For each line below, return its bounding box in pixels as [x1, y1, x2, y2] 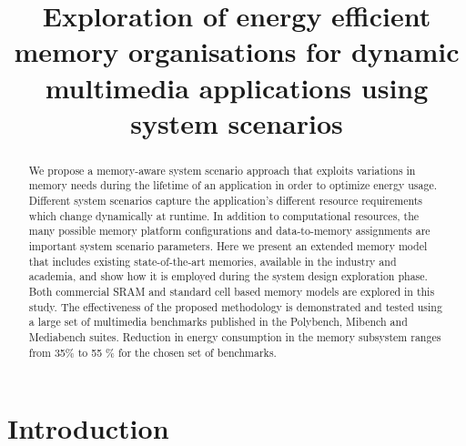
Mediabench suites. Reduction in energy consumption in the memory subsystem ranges [28, 329, 441, 344]
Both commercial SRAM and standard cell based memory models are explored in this [28, 283, 435, 299]
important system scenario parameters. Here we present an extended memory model [28, 238, 428, 254]
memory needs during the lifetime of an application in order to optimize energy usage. [28, 177, 437, 193]
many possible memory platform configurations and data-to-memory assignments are [28, 223, 431, 238]
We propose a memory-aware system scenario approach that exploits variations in [28, 162, 416, 177]
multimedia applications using [45, 68, 429, 106]
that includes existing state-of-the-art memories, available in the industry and [28, 253, 397, 269]
